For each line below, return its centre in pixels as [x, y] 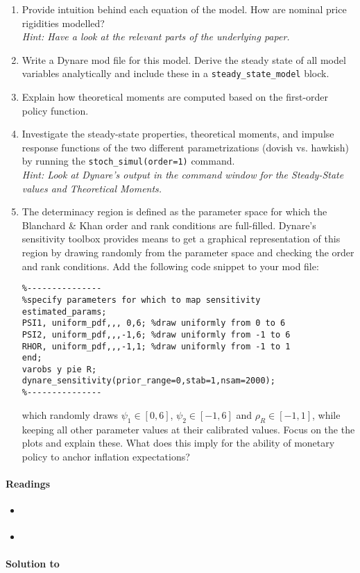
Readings [28, 483]
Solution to [33, 563]
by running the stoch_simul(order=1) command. [128, 161]
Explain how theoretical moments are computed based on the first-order [175, 97]
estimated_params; [64, 312]
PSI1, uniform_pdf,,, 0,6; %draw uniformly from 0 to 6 [154, 323]
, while [326, 414]
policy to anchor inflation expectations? [106, 456]
